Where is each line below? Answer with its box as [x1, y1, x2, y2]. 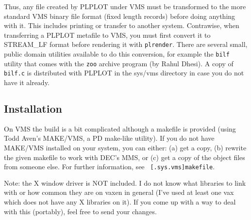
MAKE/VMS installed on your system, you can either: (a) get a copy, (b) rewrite [4, 142, 247, 152]
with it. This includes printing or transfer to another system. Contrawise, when [4, 20, 239, 30]
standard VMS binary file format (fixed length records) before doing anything [4, 11, 235, 21]
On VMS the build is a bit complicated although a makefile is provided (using [4, 123, 236, 133]
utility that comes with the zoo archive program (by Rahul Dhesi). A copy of [4, 58, 234, 68]
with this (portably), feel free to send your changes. [4, 206, 157, 216]
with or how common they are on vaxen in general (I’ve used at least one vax [4, 187, 234, 197]
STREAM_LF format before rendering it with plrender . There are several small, [4, 39, 248, 49]
